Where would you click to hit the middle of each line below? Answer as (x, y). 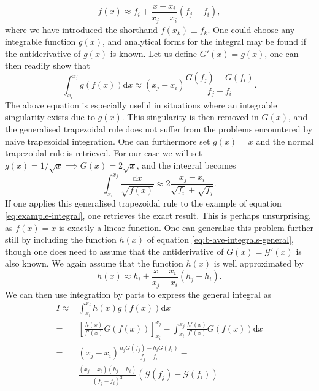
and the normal (285, 141)
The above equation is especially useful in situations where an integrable (141, 104)
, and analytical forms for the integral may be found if (204, 41)
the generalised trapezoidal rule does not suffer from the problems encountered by (159, 128)
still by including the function (61, 239)
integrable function (40, 41)
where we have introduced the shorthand (82, 29)
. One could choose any (251, 29)
